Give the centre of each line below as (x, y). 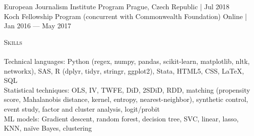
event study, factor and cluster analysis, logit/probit (82, 108)
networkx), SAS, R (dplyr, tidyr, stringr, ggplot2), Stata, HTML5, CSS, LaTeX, (124, 70)
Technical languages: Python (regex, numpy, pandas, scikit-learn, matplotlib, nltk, (127, 61)
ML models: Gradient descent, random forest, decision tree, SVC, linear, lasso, (121, 118)
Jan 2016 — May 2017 (38, 26)
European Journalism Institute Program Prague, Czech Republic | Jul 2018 (117, 6)
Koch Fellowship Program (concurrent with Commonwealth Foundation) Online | (126, 16)
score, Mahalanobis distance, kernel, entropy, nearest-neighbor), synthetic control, (126, 99)
